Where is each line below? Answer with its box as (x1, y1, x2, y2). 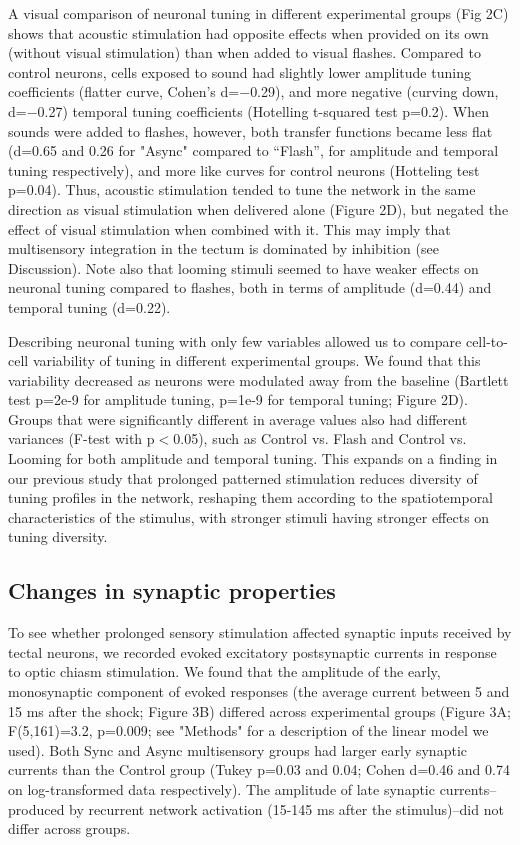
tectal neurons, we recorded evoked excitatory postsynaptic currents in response (8, 641, 497, 662)
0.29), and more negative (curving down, (250, 81, 499, 102)
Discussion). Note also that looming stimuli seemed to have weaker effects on (8, 257, 479, 278)
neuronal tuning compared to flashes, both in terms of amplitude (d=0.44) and (8, 277, 492, 298)
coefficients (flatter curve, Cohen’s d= (8, 81, 240, 102)
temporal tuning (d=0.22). (8, 296, 171, 317)
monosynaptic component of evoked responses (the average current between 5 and (8, 681, 510, 702)
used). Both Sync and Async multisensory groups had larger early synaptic (8, 739, 467, 760)
